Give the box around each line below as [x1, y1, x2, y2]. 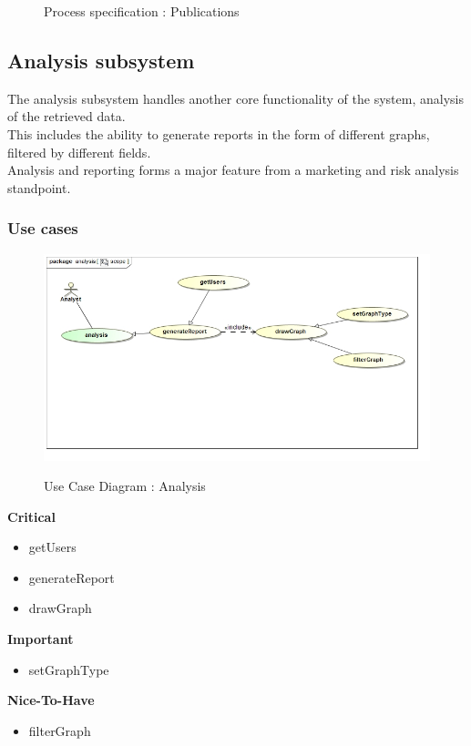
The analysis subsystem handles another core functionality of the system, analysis [7, 88, 464, 107]
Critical [7, 506, 56, 526]
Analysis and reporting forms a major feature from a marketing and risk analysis [7, 160, 459, 179]
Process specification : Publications [44, 2, 240, 20]
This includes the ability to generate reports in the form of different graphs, [7, 124, 430, 143]
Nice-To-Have [7, 690, 95, 710]
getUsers [28, 537, 77, 557]
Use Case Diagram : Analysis [44, 476, 206, 496]
